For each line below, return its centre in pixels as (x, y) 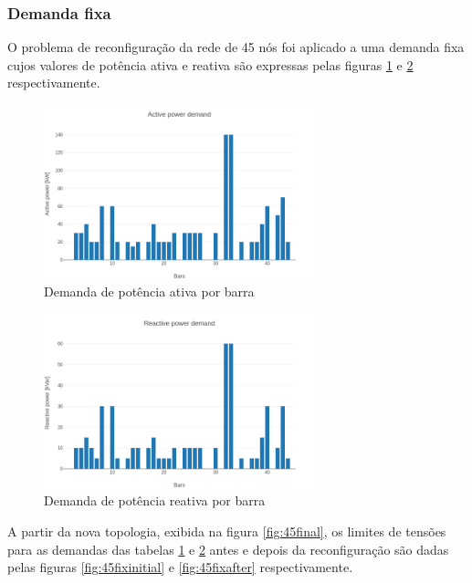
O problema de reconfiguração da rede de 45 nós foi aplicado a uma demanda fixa (236, 47)
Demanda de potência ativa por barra (149, 291)
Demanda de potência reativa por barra (155, 500)
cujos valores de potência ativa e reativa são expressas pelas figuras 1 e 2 (210, 64)
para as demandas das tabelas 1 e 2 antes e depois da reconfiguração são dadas (228, 549)
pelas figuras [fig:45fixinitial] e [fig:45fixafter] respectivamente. (180, 567)
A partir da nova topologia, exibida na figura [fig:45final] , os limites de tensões (227, 531)
